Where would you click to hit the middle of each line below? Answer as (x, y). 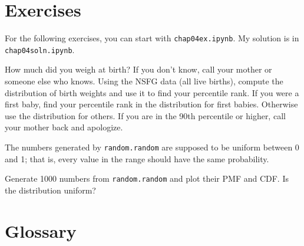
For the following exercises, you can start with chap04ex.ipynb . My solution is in (152, 38)
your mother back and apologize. (64, 127)
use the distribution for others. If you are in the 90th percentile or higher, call (145, 115)
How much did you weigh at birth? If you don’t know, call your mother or (138, 69)
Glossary (41, 230)
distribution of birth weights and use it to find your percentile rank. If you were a (152, 92)
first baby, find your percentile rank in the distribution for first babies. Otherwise (151, 104)
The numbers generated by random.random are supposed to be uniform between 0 (152, 147)
